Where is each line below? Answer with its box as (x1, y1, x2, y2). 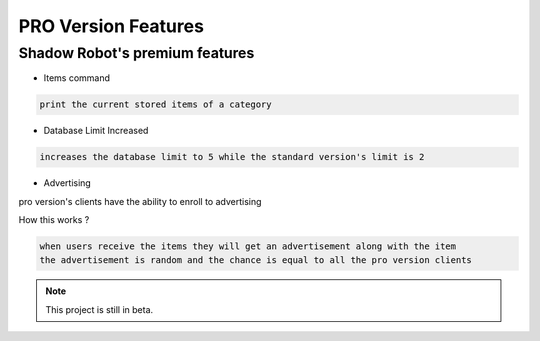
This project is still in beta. (45, 303, 154, 315)
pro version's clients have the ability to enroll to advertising (18, 195, 262, 207)
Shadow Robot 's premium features (18, 44, 255, 62)
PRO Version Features (18, 15, 205, 37)
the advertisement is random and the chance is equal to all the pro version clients (39, 255, 472, 266)
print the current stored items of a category (39, 99, 272, 110)
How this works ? (18, 214, 90, 226)
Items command (43, 72, 110, 84)
